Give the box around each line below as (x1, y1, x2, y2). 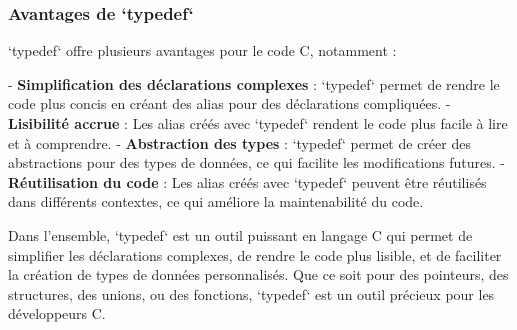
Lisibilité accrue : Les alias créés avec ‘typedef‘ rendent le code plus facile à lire (8, 113, 508, 133)
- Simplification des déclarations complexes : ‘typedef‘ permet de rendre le (8, 73, 500, 94)
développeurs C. (8, 303, 106, 324)
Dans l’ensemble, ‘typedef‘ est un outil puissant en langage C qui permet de (8, 224, 473, 245)
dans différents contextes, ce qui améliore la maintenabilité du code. (8, 191, 424, 212)
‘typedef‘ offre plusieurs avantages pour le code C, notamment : (8, 40, 397, 61)
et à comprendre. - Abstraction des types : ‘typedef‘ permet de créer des (8, 132, 471, 153)
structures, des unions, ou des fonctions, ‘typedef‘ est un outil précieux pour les (8, 283, 495, 304)
